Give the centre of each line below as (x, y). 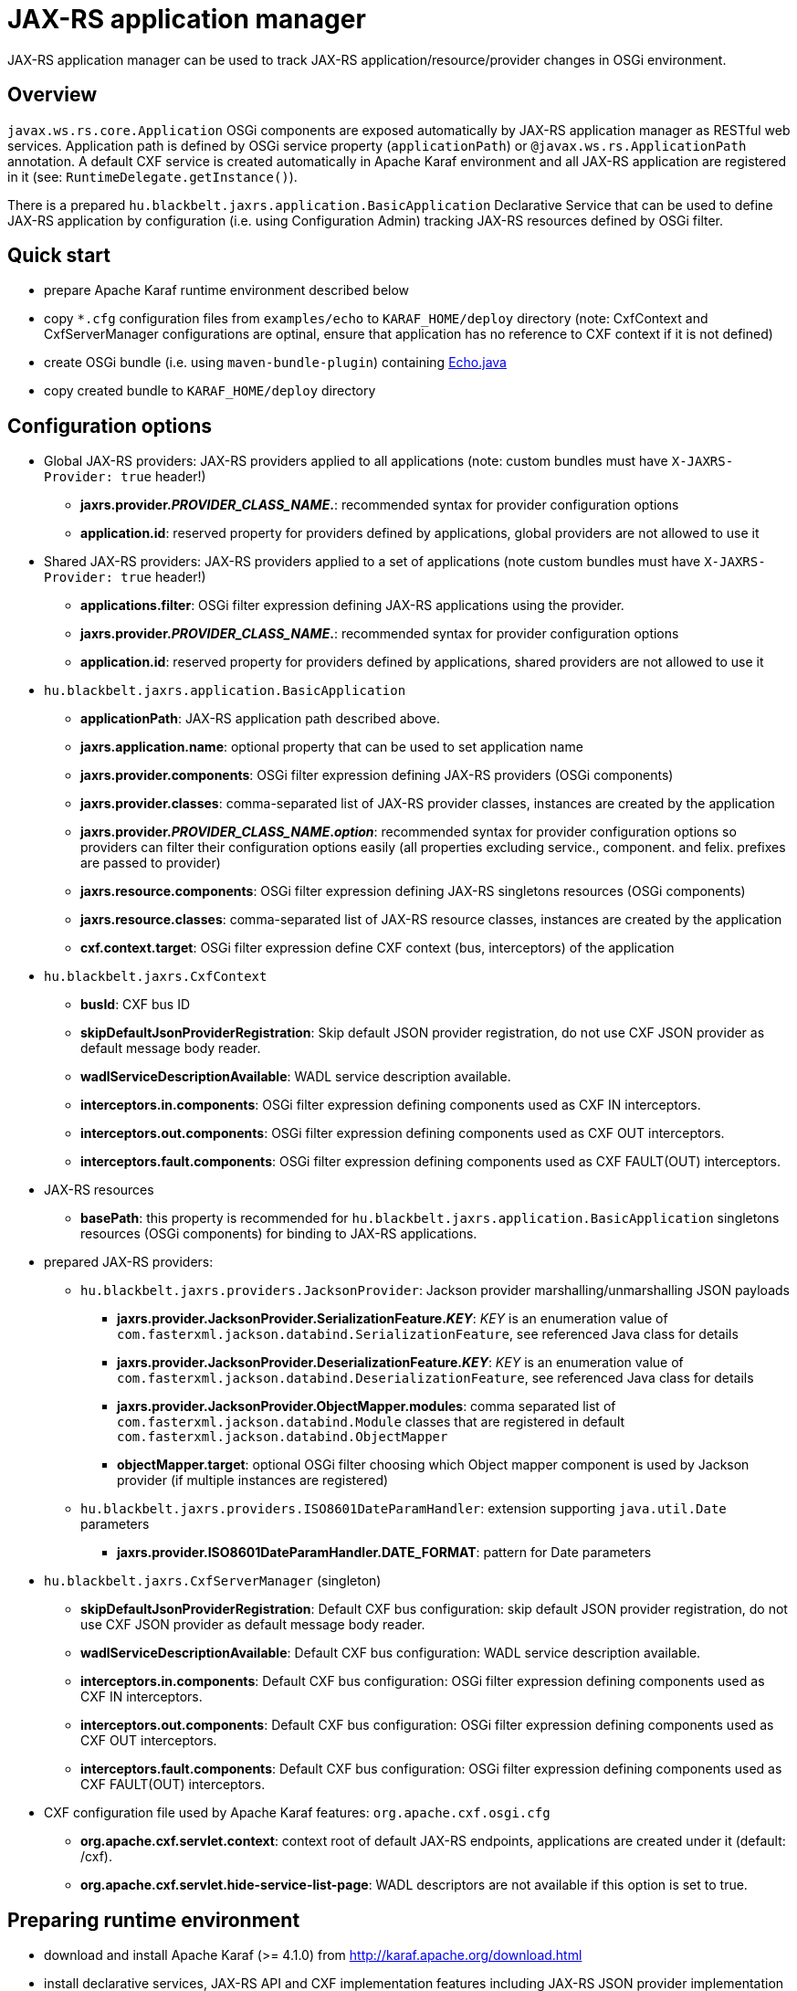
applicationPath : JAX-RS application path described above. (261, 719)
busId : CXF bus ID (136, 1005)
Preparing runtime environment (154, 1920)
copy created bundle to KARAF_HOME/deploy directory (210, 391)
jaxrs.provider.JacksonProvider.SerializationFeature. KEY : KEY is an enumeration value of (393, 1319)
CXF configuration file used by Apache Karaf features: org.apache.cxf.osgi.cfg (297, 1813)
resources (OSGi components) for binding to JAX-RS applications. (279, 1234)
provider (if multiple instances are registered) (253, 1480)
